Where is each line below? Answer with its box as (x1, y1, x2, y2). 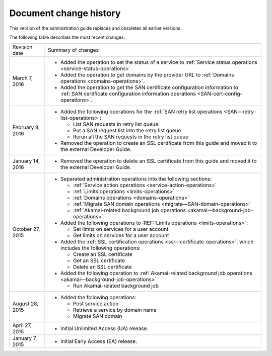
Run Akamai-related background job (73, 282, 159, 289)
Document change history (9, 8, 121, 19)
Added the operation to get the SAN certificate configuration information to (60, 84, 239, 91)
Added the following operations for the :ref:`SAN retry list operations (60, 108, 223, 115)
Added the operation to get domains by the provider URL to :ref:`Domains (60, 71, 234, 78)
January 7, (12, 335, 37, 342)
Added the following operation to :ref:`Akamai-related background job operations (60, 270, 253, 277)
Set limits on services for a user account (73, 226, 169, 233)
